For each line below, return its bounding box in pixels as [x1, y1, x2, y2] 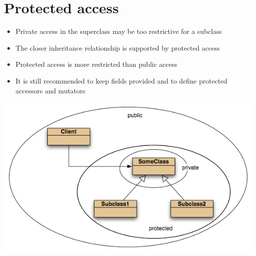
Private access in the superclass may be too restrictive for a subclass [15, 26, 222, 36]
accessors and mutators [15, 85, 86, 95]
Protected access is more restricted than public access [15, 59, 177, 69]
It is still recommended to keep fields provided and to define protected [15, 75, 227, 85]
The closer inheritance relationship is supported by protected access [15, 42, 220, 53]
